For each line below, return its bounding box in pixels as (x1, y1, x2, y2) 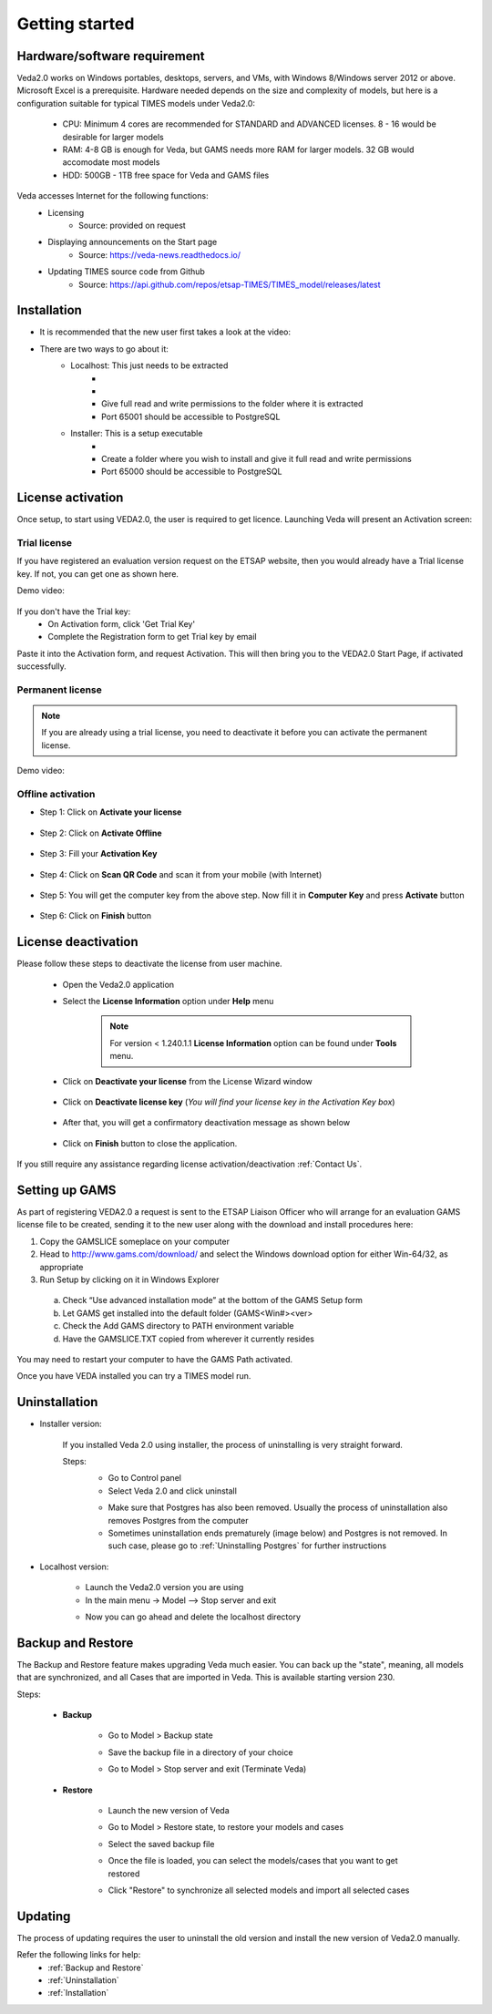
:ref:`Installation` (47, 1988, 109, 1999)
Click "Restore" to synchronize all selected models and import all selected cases (108, 1885, 410, 1896)
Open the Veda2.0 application (62, 979, 175, 990)
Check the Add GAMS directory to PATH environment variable (62, 1320, 295, 1331)
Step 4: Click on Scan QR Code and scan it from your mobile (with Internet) (39, 868, 323, 879)
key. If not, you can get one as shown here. (16, 568, 179, 579)
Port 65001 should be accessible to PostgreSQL (101, 411, 281, 422)
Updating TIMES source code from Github (47, 266, 205, 277)
